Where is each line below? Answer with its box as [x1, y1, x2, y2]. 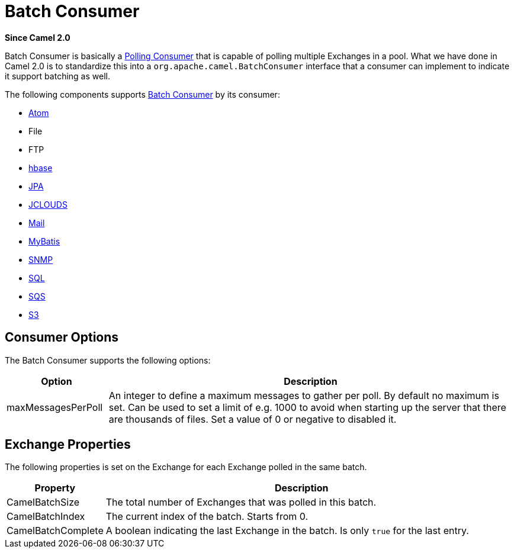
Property [34, 482, 76, 494]
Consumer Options [5, 330, 119, 345]
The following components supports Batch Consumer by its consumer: [5, 89, 280, 99]
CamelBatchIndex [7, 510, 85, 523]
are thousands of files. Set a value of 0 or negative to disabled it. [108, 413, 397, 425]
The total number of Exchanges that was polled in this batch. [105, 496, 377, 509]
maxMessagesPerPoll [7, 401, 103, 413]
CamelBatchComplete [7, 525, 104, 537]
